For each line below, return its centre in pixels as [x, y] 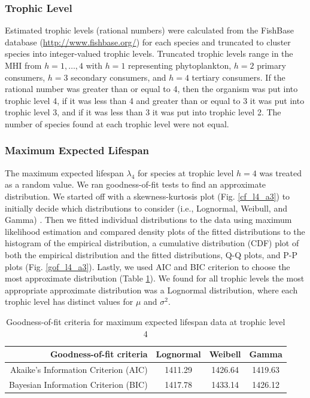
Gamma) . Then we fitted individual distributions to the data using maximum [148, 220]
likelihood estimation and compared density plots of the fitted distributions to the [155, 231]
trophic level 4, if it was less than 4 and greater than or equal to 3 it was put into [155, 100]
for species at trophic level [186, 172]
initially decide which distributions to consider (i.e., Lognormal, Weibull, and [146, 208]
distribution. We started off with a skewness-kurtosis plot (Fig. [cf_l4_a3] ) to [148, 196]
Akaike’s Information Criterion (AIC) [79, 369]
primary [271, 65]
